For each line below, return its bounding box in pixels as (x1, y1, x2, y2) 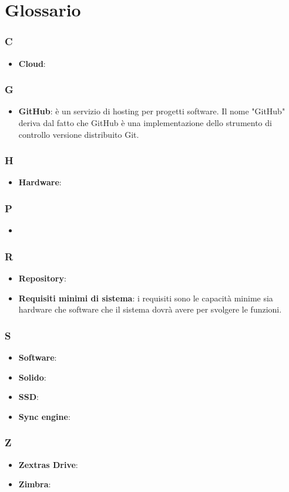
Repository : (18, 272, 66, 284)
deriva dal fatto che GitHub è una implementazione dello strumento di (18, 117, 272, 128)
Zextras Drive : (18, 458, 78, 470)
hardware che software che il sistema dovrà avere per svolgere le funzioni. (18, 303, 282, 315)
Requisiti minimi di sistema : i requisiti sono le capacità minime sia (18, 291, 273, 304)
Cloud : (18, 57, 46, 69)
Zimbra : (18, 478, 51, 490)
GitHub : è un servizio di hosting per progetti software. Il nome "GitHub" (18, 105, 285, 117)
